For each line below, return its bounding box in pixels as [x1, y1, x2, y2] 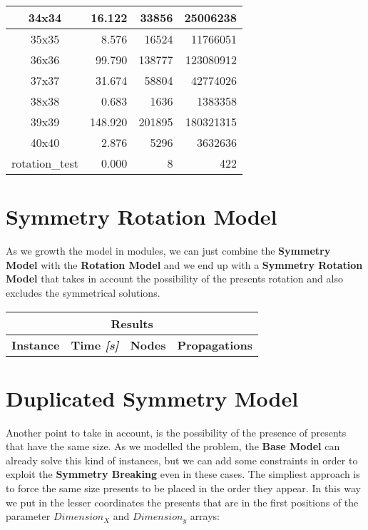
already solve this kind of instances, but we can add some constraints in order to [6, 452, 358, 467]
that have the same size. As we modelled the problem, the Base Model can [6, 439, 340, 454]
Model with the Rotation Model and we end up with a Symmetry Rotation [6, 257, 363, 272]
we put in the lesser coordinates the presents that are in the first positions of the [6, 494, 359, 509]
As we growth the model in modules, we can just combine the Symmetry [6, 243, 331, 258]
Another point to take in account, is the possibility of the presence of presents [6, 424, 347, 439]
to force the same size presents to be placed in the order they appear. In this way [6, 481, 361, 495]
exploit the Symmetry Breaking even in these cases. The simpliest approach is [6, 467, 360, 481]
